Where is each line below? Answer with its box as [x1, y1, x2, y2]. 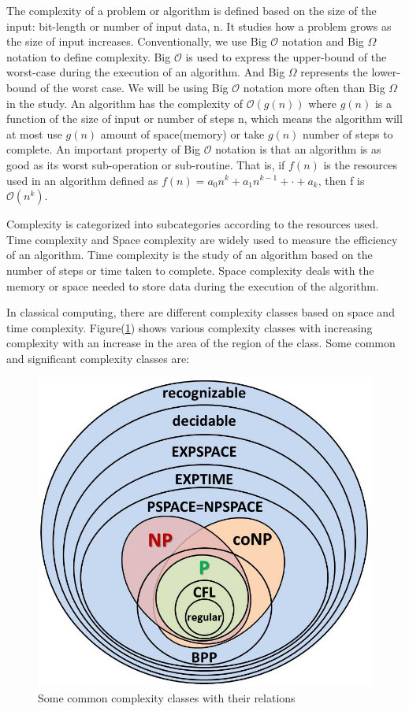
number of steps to [303, 125, 393, 142]
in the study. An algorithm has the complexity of [6, 94, 244, 111]
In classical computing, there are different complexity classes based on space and [6, 304, 395, 320]
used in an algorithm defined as [6, 172, 158, 188]
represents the [300, 64, 368, 80]
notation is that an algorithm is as [215, 141, 381, 157]
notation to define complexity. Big [6, 48, 171, 65]
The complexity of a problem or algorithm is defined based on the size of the [6, 2, 377, 18]
